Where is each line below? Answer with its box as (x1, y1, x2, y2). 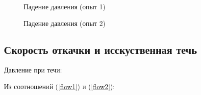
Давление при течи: (4, 65, 62, 75)
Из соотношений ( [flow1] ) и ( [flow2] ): (4, 81, 115, 91)
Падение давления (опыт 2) (24, 18, 106, 28)
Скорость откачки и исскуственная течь (4, 42, 197, 57)
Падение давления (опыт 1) (24, 1, 106, 11)
